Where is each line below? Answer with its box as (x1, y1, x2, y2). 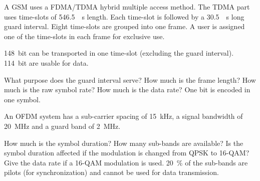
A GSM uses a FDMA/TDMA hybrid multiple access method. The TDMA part (4, 2, 250, 12)
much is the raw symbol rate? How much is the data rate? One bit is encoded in (4, 84, 250, 95)
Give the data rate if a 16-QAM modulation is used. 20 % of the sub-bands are (4, 157, 248, 167)
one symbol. (4, 94, 41, 104)
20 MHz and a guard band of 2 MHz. (4, 120, 121, 131)
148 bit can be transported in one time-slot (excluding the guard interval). (4, 48, 234, 58)
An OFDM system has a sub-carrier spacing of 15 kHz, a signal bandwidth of (4, 111, 243, 121)
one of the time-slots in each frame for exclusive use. (4, 31, 165, 41)
